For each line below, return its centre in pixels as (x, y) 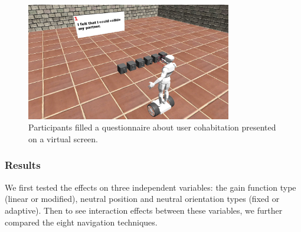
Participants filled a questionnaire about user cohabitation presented (152, 127)
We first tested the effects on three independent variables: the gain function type (150, 187)
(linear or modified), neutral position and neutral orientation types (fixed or (142, 199)
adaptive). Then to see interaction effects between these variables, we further (144, 210)
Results (23, 165)
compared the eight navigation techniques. (81, 222)
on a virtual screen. (63, 138)
